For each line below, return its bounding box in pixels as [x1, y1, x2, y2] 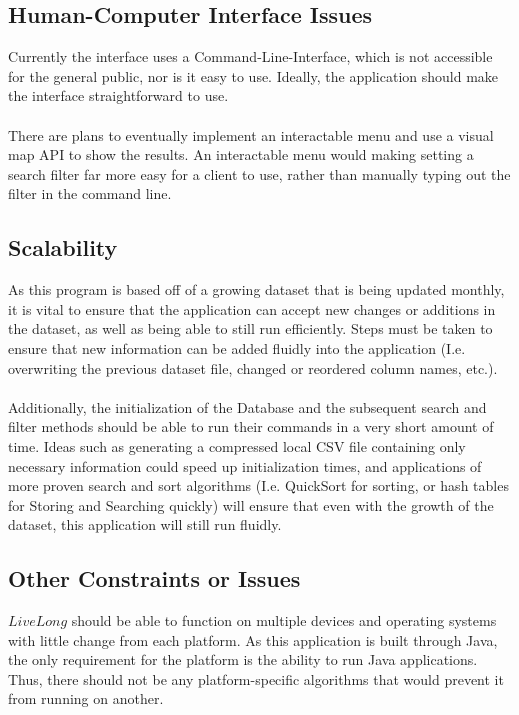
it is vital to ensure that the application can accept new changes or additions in [8, 298, 496, 319]
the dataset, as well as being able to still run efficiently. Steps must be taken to [8, 318, 493, 339]
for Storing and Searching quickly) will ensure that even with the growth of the [8, 494, 494, 515]
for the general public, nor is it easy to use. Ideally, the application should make [8, 65, 499, 86]
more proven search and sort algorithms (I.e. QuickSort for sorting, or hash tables [8, 475, 509, 496]
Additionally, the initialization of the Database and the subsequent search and [8, 396, 487, 417]
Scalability [8, 232, 118, 263]
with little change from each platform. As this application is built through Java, [8, 629, 498, 650]
